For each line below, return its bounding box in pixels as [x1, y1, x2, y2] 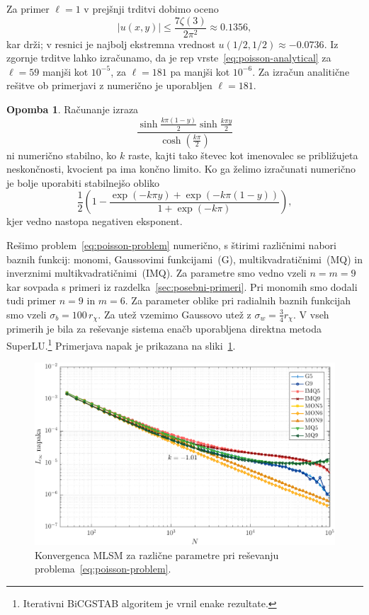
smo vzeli [6, 306, 47, 321]
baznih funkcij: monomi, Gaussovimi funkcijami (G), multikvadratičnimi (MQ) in [6, 251, 363, 266]
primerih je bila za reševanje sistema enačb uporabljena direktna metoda [6, 321, 322, 336]
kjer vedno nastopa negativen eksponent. [6, 214, 183, 229]
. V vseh [293, 306, 329, 321]
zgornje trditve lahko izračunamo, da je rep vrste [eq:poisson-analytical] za [6, 50, 331, 65]
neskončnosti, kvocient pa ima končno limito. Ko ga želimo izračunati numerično [6, 161, 356, 176]
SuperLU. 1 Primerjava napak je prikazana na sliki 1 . [6, 336, 236, 352]
